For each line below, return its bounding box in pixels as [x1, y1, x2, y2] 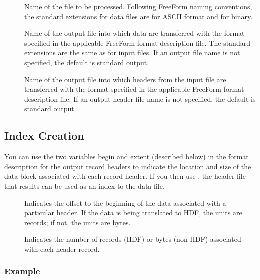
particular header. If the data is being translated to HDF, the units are [24, 207, 242, 218]
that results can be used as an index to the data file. [4, 180, 165, 191]
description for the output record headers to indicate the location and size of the [4, 161, 251, 171]
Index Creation [4, 128, 84, 143]
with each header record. [24, 243, 100, 254]
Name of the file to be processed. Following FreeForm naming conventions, [24, 1, 252, 11]
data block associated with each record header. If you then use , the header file [4, 171, 246, 181]
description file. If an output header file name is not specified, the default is [24, 93, 256, 104]
